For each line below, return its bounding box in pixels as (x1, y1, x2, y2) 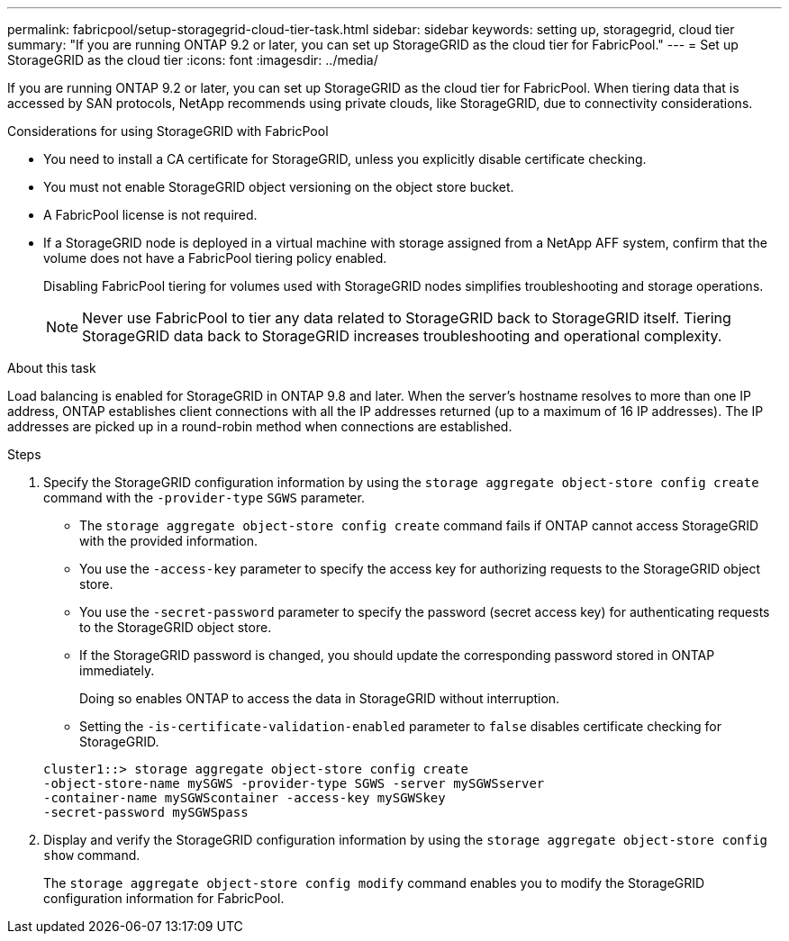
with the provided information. (79, 533, 258, 548)
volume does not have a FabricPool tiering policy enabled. (43, 250, 387, 266)
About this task (7, 360, 96, 375)
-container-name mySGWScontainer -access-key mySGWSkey (43, 791, 446, 805)
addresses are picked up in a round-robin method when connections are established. (7, 419, 512, 434)
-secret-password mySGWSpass (43, 805, 249, 819)
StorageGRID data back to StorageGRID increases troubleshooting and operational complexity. (82, 327, 722, 345)
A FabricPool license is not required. (43, 207, 258, 222)
